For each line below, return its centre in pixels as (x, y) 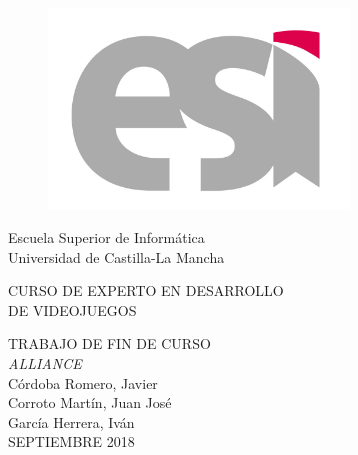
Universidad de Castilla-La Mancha (116, 256)
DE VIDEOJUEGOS (72, 309)
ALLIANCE (45, 362)
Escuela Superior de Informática (106, 236)
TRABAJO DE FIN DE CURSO (109, 343)
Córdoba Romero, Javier (83, 382)
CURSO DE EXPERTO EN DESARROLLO (146, 290)
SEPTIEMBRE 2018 (71, 441)
